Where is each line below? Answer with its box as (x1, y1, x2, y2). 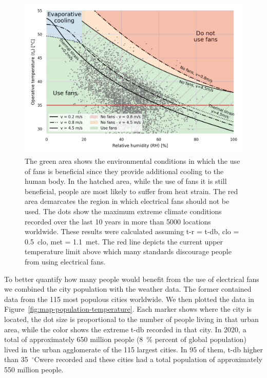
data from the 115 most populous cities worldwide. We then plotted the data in (4, 293, 254, 304)
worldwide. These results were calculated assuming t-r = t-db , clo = (25, 226, 239, 237)
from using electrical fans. (25, 256, 106, 267)
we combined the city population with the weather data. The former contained (4, 283, 252, 294)
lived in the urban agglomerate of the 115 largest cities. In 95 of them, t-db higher (4, 344, 263, 354)
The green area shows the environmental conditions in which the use (25, 156, 240, 166)
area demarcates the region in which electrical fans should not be (25, 196, 230, 206)
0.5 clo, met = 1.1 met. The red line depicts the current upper (25, 236, 223, 247)
